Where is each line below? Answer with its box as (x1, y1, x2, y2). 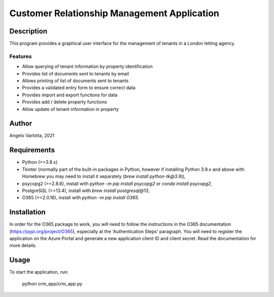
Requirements (9, 146, 55, 155)
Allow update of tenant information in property (22, 106, 119, 112)
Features (9, 53, 32, 60)
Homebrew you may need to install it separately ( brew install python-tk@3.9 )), (22, 173, 186, 179)
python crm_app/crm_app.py (22, 280, 83, 286)
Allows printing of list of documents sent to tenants (22, 78, 129, 84)
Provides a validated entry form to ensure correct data (22, 85, 135, 91)
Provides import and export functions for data (22, 92, 118, 98)
